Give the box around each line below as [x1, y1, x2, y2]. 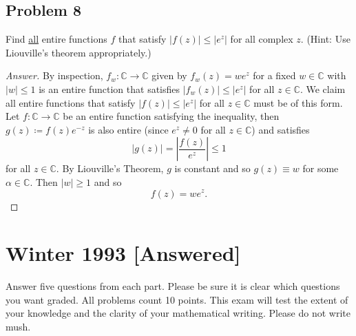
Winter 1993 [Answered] [6, 239, 241, 267]
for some [302, 161, 339, 176]
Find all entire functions [6, 32, 107, 46]
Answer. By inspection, [6, 68, 103, 83]
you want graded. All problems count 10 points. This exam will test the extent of [6, 292, 348, 306]
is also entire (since [88, 122, 169, 136]
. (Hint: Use [300, 32, 350, 46]
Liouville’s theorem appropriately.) [6, 45, 151, 59]
